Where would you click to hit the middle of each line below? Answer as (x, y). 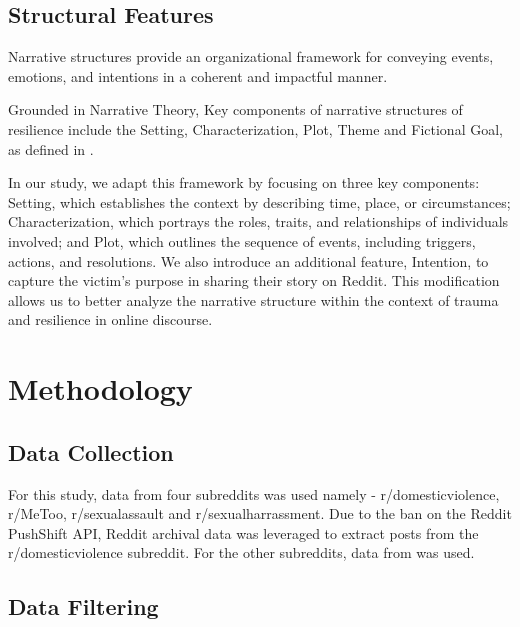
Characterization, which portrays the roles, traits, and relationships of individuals (258, 221)
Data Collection (91, 451)
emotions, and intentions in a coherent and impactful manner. (198, 75)
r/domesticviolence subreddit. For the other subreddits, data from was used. (241, 552)
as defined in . (51, 148)
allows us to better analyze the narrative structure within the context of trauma (253, 299)
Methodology (100, 388)
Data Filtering (83, 606)
